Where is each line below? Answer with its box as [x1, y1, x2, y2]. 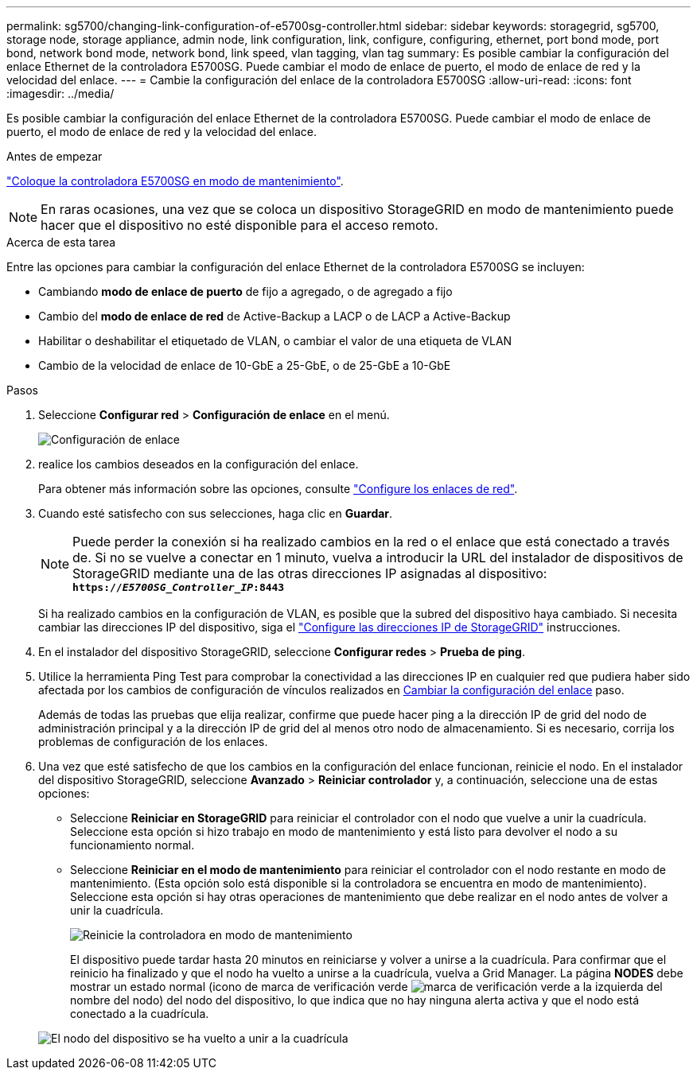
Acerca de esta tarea [6, 235, 116, 249]
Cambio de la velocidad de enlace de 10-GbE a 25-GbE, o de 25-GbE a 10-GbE [38, 359, 451, 372]
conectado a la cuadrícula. [70, 1007, 209, 1020]
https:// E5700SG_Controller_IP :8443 [72, 581, 285, 593]
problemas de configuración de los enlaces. [38, 735, 268, 748]
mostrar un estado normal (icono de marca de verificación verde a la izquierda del [70, 980, 663, 993]
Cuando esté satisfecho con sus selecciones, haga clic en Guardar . [38, 507, 393, 520]
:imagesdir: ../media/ [6, 87, 115, 100]
